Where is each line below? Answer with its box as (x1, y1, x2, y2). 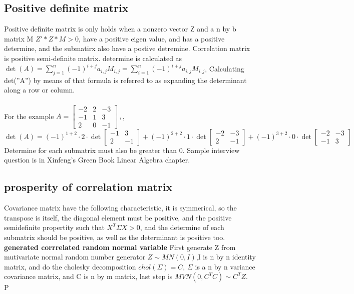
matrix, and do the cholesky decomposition (4, 261, 136, 271)
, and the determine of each (140, 222, 224, 232)
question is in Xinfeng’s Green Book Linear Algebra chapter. (4, 154, 190, 165)
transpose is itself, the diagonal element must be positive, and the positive (4, 212, 232, 222)
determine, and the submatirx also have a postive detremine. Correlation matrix (4, 43, 250, 53)
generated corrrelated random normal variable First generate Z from (4, 241, 236, 252)
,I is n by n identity (196, 251, 256, 262)
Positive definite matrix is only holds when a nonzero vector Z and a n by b (4, 23, 236, 34)
